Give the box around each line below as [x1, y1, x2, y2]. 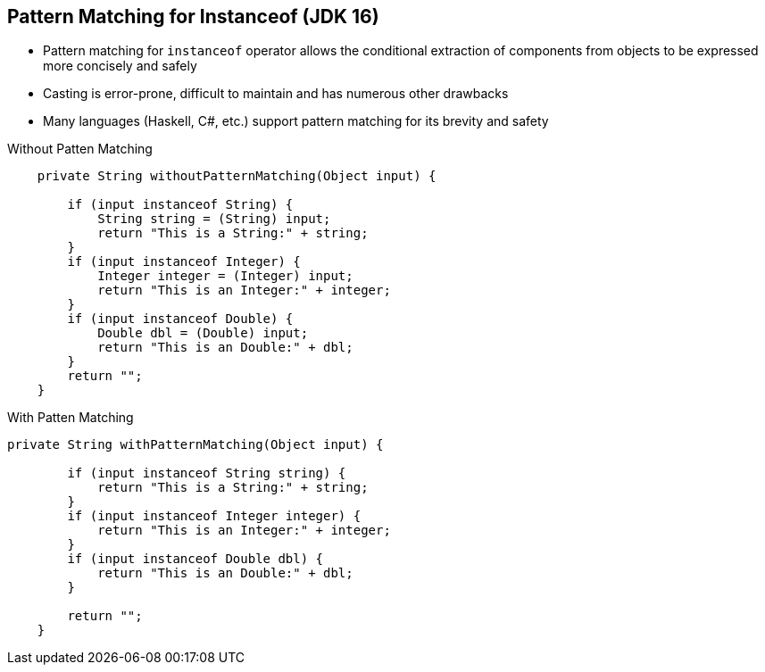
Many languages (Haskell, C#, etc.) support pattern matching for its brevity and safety [43, 113, 549, 129]
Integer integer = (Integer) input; [97, 269, 353, 284]
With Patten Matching [7, 410, 134, 426]
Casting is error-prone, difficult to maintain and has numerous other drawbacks [43, 86, 509, 102]
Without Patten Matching [7, 141, 153, 157]
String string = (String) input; [97, 212, 331, 227]
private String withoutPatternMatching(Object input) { [37, 169, 437, 184]
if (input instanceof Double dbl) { [67, 552, 324, 567]
